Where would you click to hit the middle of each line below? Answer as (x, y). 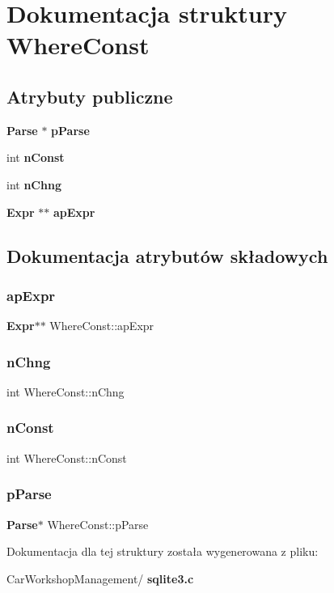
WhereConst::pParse (98, 524)
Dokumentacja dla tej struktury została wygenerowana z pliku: (163, 551)
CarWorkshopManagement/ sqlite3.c (100, 578)
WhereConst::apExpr (102, 326)
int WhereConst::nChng (66, 391)
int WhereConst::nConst (67, 457)
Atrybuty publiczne (90, 96)
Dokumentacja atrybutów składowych (167, 255)
